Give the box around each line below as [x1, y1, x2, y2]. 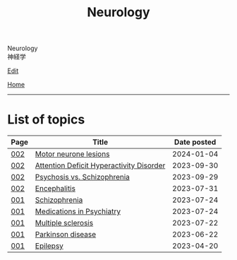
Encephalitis [35, 184, 76, 194]
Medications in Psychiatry [35, 206, 121, 216]
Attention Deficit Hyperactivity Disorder [35, 160, 166, 170]
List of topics [7, 112, 85, 128]
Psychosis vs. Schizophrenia [35, 172, 130, 182]
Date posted [174, 137, 217, 147]
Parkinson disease [35, 230, 97, 240]
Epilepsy [35, 241, 63, 251]
